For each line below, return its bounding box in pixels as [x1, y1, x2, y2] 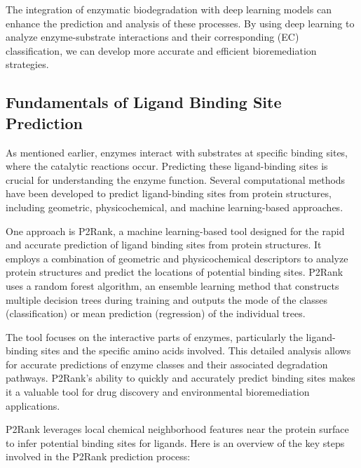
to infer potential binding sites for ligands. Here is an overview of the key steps [6, 435, 345, 450]
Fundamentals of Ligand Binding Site [6, 91, 282, 113]
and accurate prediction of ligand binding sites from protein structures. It [6, 237, 322, 252]
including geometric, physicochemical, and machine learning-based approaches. [6, 199, 343, 214]
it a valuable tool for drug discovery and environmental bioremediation [6, 385, 310, 399]
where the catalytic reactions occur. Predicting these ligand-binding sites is [6, 159, 328, 173]
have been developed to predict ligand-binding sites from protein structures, [6, 186, 332, 201]
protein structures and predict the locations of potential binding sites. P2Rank [6, 265, 343, 279]
